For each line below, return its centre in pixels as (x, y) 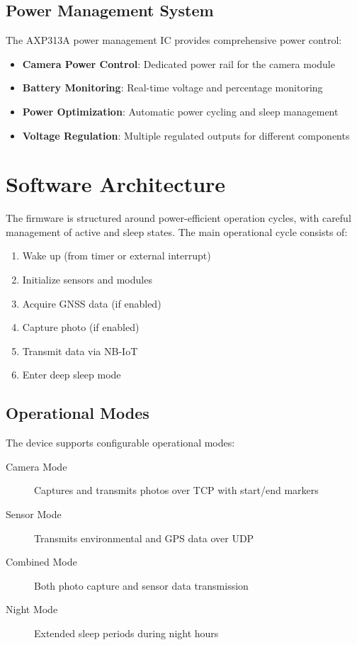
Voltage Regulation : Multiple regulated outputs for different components (186, 135)
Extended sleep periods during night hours (126, 633)
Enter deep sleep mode (72, 375)
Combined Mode (41, 562)
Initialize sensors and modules (87, 280)
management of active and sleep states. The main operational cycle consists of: (177, 231)
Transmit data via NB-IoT (80, 350)
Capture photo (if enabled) (81, 327)
